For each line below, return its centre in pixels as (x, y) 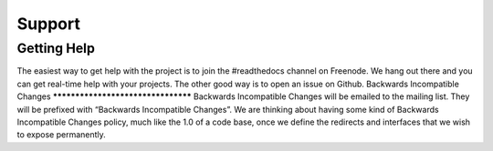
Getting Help (56, 48)
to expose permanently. (62, 135)
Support (49, 24)
